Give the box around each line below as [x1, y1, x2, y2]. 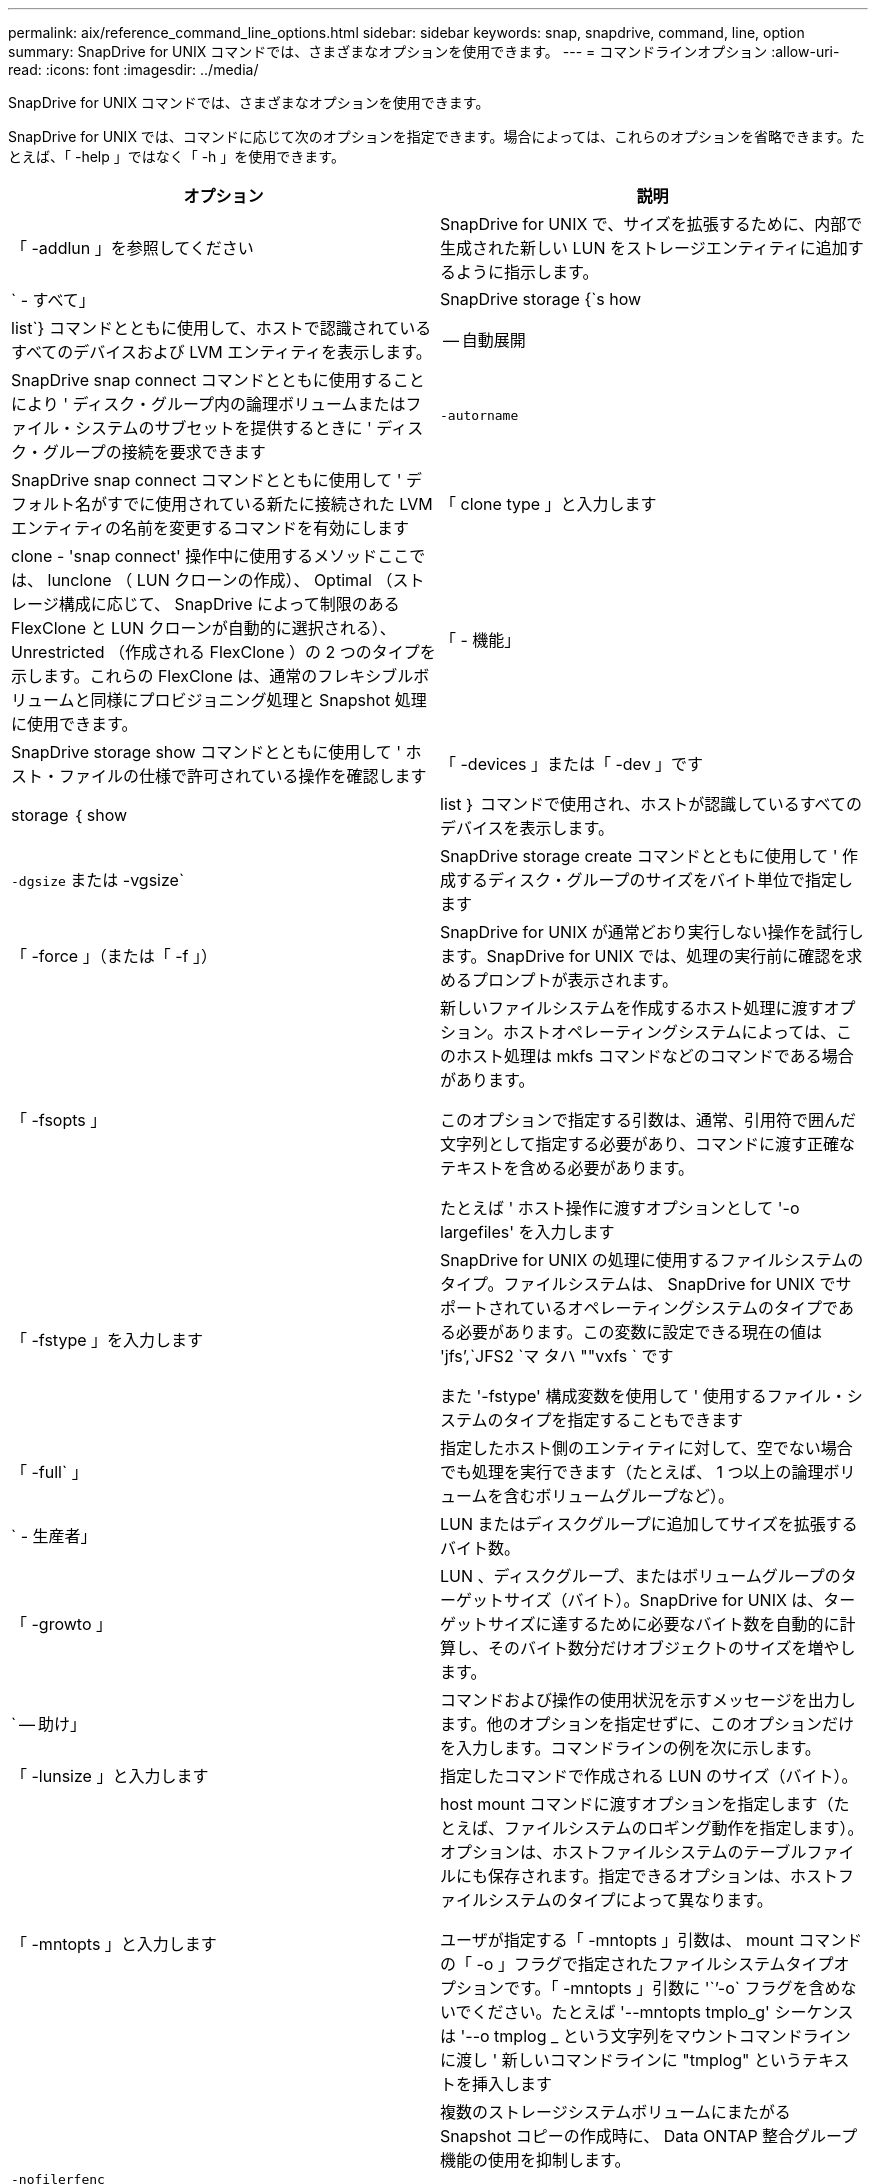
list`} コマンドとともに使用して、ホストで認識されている [11, 318, 432, 338]
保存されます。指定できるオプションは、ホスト [488, 1866, 839, 1886]
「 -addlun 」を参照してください [11, 238, 254, 258]
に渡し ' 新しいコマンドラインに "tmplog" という [440, 2050, 803, 2070]
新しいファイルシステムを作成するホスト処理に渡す [440, 998, 824, 1018]
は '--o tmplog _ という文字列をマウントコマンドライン [440, 2026, 851, 2046]
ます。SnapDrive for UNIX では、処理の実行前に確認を [440, 946, 847, 966]
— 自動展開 [442, 330, 526, 350]
